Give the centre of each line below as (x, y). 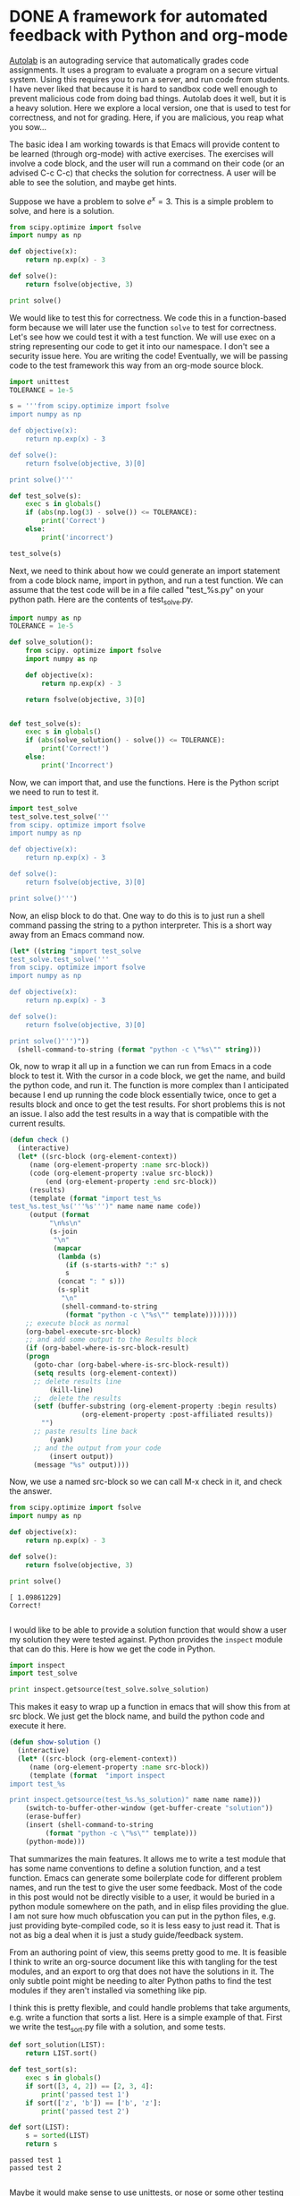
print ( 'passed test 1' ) (85, 2094)
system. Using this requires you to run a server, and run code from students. (150, 79)
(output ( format (59, 1215)
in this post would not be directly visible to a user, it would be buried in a (142, 1897)
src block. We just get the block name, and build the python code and (137, 1716)
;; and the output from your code (97, 1448)
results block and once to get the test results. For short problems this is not (147, 1104)
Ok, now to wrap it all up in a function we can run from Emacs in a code (141, 1067)
